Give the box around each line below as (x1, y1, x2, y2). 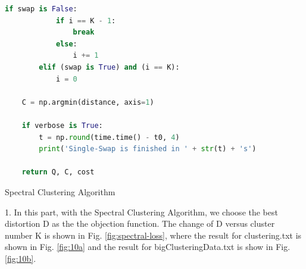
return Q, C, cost (21, 168, 95, 177)
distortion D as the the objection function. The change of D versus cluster (5, 217, 275, 230)
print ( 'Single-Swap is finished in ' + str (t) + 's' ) (39, 145, 257, 154)
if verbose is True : (21, 121, 103, 130)
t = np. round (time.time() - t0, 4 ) (39, 133, 180, 142)
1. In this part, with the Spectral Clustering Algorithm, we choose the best (5, 205, 278, 218)
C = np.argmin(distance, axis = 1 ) (21, 98, 154, 107)
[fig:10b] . (5, 252, 36, 264)
